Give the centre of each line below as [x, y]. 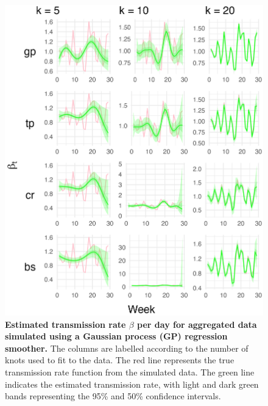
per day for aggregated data [197, 324]
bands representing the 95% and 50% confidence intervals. [113, 396]
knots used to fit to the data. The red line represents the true [120, 360]
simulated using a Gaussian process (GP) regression [116, 336]
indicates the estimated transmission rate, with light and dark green [132, 384]
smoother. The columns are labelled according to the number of [127, 348]
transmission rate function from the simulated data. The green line [130, 372]
